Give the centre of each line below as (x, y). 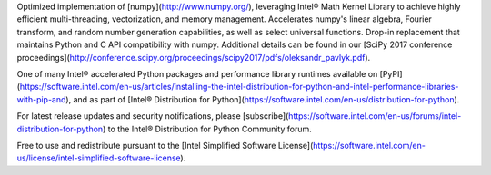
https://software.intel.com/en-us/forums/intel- (375, 116)
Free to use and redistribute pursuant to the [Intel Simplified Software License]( (165, 145)
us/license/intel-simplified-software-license (99, 158)
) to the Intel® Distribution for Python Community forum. (207, 129)
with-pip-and (41, 99)
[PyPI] (391, 73)
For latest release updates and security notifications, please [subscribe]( (153, 116)
